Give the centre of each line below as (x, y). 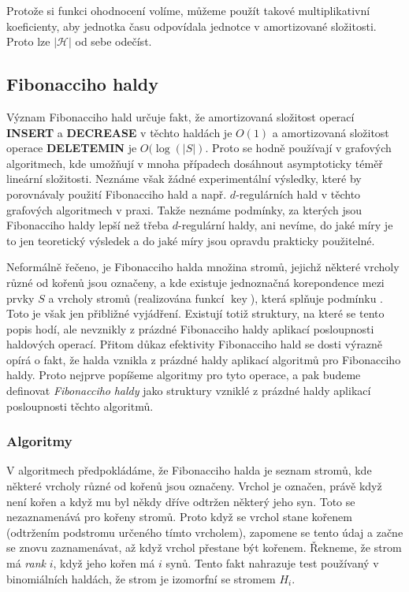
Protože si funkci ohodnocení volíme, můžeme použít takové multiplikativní (188, 10)
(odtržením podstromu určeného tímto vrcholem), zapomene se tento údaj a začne (205, 532)
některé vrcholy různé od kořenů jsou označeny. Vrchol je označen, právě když (194, 486)
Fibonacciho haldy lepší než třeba (88, 225)
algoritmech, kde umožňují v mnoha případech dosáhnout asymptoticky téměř (195, 163)
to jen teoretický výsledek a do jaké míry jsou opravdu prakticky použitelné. (191, 240)
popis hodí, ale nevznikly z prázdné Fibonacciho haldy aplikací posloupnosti (190, 328)
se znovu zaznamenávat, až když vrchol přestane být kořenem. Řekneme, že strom (204, 547)
